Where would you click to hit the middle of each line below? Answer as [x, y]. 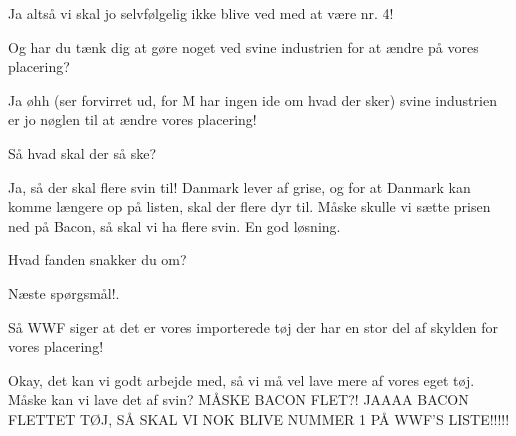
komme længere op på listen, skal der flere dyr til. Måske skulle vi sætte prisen [249, 206]
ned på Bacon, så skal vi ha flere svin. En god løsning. [174, 225]
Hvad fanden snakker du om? [97, 259]
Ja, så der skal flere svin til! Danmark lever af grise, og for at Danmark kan [239, 186]
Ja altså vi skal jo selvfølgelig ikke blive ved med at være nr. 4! [201, 13]
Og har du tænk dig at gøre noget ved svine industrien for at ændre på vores [243, 46]
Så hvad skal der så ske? [82, 152]
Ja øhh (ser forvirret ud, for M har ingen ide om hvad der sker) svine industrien [252, 99]
